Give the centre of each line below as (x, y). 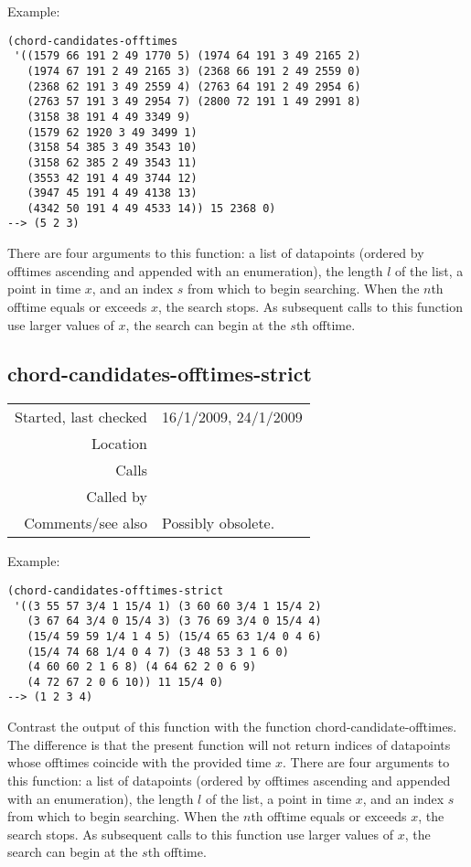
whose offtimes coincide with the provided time (139, 762)
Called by (117, 497)
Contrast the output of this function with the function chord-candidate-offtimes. (232, 727)
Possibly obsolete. (219, 523)
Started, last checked (81, 417)
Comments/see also (86, 523)
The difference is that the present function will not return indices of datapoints (229, 744)
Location (119, 444)
